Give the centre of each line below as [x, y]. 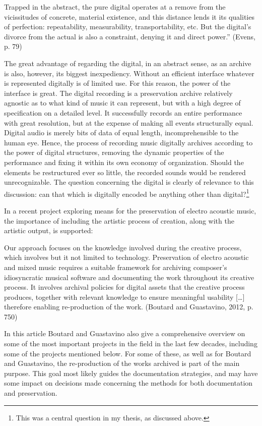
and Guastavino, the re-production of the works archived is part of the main [122, 363]
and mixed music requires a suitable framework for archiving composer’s [116, 267]
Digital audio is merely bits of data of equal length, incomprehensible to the [121, 132]
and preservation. [31, 393]
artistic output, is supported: [49, 230]
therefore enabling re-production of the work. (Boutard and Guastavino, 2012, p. [129, 307]
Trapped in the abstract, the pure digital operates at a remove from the [115, 7]
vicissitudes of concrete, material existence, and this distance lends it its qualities [129, 16]
